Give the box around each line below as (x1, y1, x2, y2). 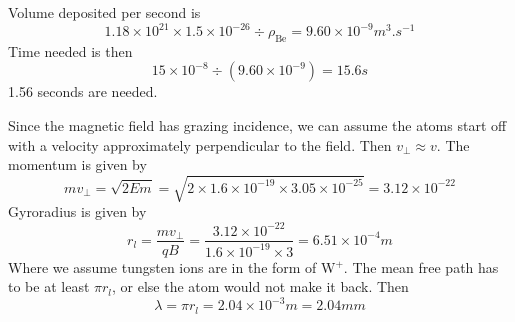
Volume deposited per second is (8, 2, 201, 22)
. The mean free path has (343, 256, 499, 277)
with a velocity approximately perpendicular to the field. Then (8, 134, 392, 155)
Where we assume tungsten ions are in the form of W (8, 256, 336, 277)
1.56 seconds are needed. (8, 81, 158, 102)
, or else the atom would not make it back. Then (112, 276, 409, 297)
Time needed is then (8, 40, 133, 61)
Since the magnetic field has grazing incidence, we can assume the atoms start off (8, 115, 507, 136)
